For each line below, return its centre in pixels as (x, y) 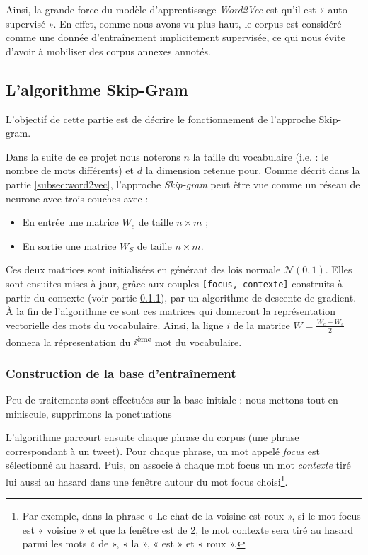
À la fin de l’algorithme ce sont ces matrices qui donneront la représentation (171, 311)
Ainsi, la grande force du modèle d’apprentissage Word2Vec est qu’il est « (165, 9)
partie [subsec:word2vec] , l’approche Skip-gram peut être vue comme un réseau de (183, 184)
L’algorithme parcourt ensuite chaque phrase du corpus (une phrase (153, 437)
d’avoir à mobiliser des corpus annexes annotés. (108, 51)
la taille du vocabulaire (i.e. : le (261, 156)
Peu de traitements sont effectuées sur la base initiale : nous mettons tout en (172, 400)
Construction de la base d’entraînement (121, 373)
